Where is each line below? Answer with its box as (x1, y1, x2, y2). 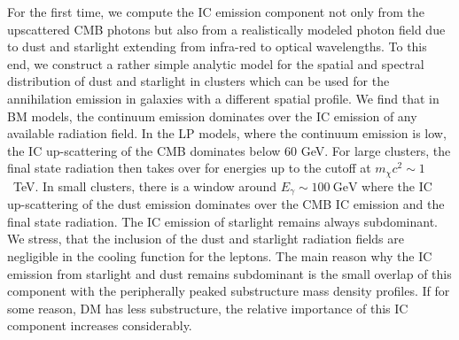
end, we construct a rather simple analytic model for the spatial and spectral (7, 54, 424, 73)
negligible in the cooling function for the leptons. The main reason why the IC (7, 247, 432, 266)
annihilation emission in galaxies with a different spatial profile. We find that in (7, 89, 440, 107)
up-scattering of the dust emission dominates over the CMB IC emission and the (7, 195, 445, 213)
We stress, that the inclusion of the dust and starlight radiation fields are (7, 229, 404, 248)
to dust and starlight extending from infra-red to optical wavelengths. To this (7, 37, 427, 56)
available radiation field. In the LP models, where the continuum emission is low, (7, 124, 447, 143)
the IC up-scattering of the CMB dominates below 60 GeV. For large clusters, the (7, 141, 451, 159)
